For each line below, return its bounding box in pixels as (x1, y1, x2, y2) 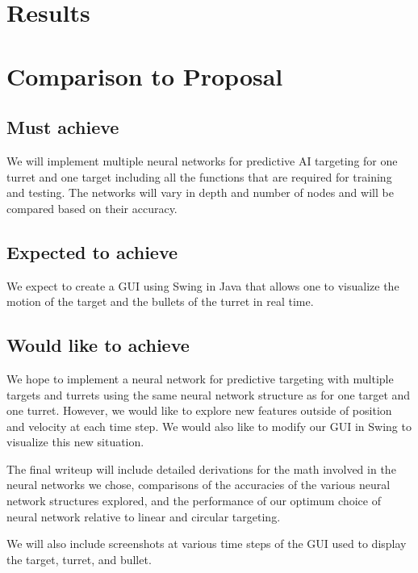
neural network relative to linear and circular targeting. (6, 508, 281, 525)
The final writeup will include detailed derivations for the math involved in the (6, 460, 396, 477)
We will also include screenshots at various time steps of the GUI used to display (6, 535, 407, 552)
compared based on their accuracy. (6, 199, 178, 216)
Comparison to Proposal (6, 59, 283, 92)
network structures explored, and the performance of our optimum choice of (6, 492, 381, 509)
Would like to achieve (6, 333, 190, 358)
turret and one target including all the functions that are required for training (6, 168, 392, 185)
